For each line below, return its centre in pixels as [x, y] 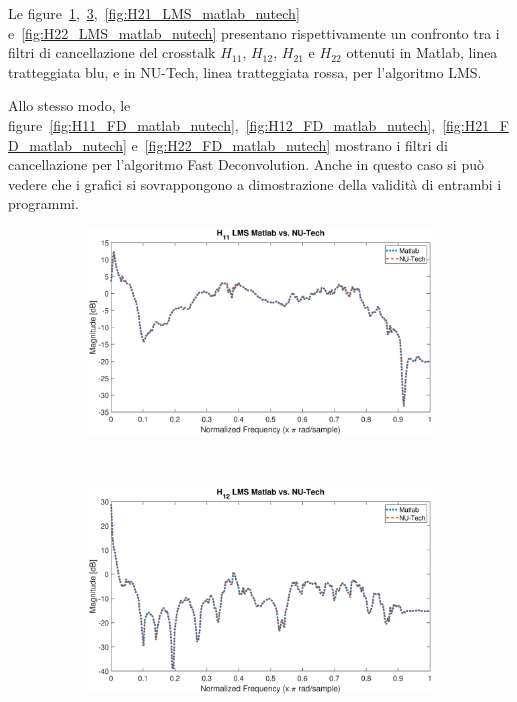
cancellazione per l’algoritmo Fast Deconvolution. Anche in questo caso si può [246, 164]
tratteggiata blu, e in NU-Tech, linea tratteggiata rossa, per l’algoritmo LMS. [245, 71]
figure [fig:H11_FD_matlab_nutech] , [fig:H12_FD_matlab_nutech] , [222, 124]
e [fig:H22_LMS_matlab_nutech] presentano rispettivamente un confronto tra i [254, 32]
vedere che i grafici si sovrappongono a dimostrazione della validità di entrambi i [255, 183]
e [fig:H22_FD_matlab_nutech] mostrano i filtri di [289, 144]
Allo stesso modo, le [69, 105]
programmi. [43, 203]
